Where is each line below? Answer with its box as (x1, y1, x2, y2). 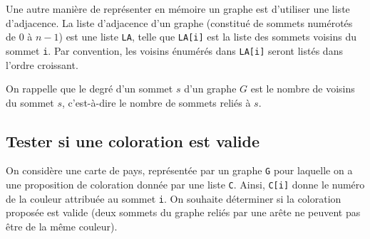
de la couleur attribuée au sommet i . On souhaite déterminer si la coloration (6, 191, 341, 206)
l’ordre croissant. (6, 57, 78, 72)
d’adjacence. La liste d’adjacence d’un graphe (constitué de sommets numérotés (6, 15, 353, 30)
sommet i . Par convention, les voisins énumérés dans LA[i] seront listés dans (6, 43, 343, 58)
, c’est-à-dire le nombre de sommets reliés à (61, 95, 251, 110)
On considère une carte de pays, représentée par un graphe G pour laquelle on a (6, 163, 353, 178)
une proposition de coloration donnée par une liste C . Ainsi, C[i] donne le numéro (6, 177, 365, 192)
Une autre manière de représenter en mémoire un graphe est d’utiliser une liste (6, 1, 350, 16)
